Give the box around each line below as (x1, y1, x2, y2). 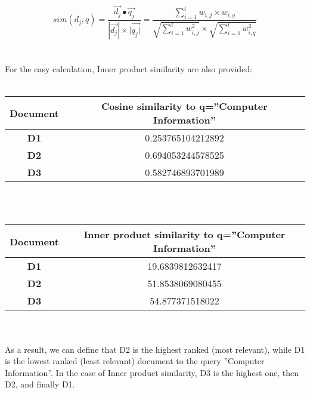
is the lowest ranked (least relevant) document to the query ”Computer (5, 355, 265, 367)
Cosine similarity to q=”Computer (101, 99, 268, 113)
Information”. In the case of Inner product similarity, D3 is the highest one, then (5, 366, 299, 378)
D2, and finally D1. (5, 378, 75, 390)
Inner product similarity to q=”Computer (83, 227, 286, 242)
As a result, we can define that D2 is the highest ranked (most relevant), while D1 (5, 343, 305, 355)
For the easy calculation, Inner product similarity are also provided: (5, 63, 252, 75)
